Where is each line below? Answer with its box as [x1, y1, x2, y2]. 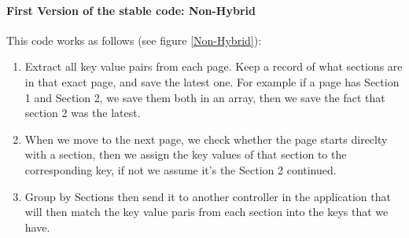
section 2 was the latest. [24, 104, 141, 121]
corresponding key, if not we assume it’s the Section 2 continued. [24, 161, 337, 178]
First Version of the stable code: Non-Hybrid [6, 2, 256, 18]
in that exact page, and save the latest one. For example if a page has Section [24, 73, 400, 90]
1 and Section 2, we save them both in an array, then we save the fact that [24, 89, 385, 105]
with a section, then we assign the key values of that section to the [24, 146, 347, 163]
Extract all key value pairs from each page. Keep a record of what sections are [24, 58, 403, 75]
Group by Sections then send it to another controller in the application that [24, 188, 391, 204]
